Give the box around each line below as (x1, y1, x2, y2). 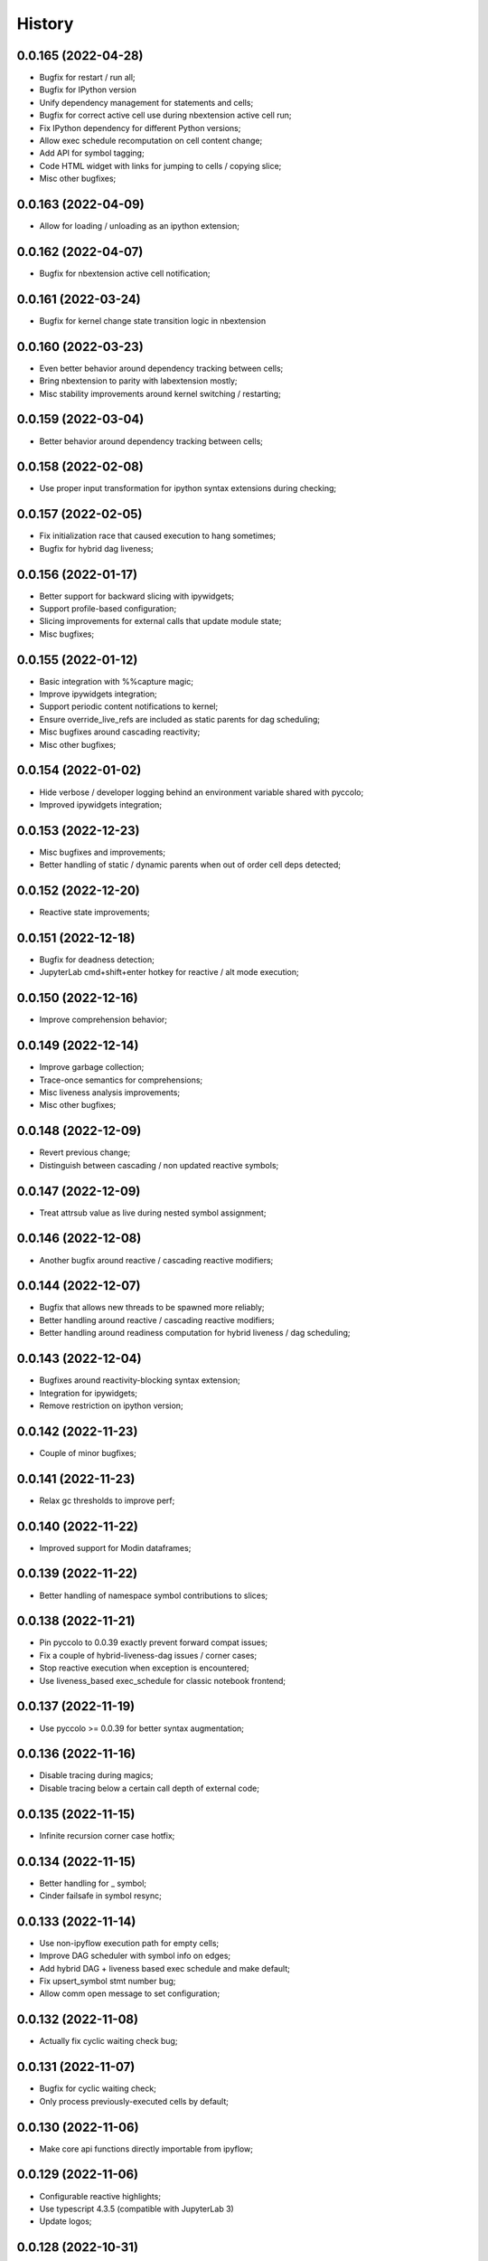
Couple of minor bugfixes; (39, 1447, 137, 1458)
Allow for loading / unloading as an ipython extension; (39, 221, 239, 232)
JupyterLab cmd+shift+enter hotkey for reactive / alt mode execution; (39, 967, 300, 978)
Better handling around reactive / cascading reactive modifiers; (39, 1314, 275, 1325)
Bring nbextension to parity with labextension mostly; (39, 375, 239, 386)
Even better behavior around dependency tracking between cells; (39, 363, 284, 374)
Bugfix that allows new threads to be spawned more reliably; (39, 1302, 266, 1313)
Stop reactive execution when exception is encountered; (39, 1662, 249, 1673)
